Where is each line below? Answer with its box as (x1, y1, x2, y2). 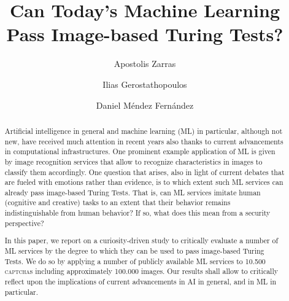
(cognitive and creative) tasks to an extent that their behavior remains (4, 197, 231, 208)
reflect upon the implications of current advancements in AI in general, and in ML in (4, 276, 277, 286)
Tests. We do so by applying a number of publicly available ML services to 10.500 (4, 256, 266, 266)
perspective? (4, 217, 44, 228)
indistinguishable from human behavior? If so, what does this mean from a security (4, 208, 271, 218)
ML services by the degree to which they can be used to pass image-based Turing (4, 246, 264, 256)
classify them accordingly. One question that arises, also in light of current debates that (4, 166, 285, 177)
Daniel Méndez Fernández (96, 98, 194, 111)
